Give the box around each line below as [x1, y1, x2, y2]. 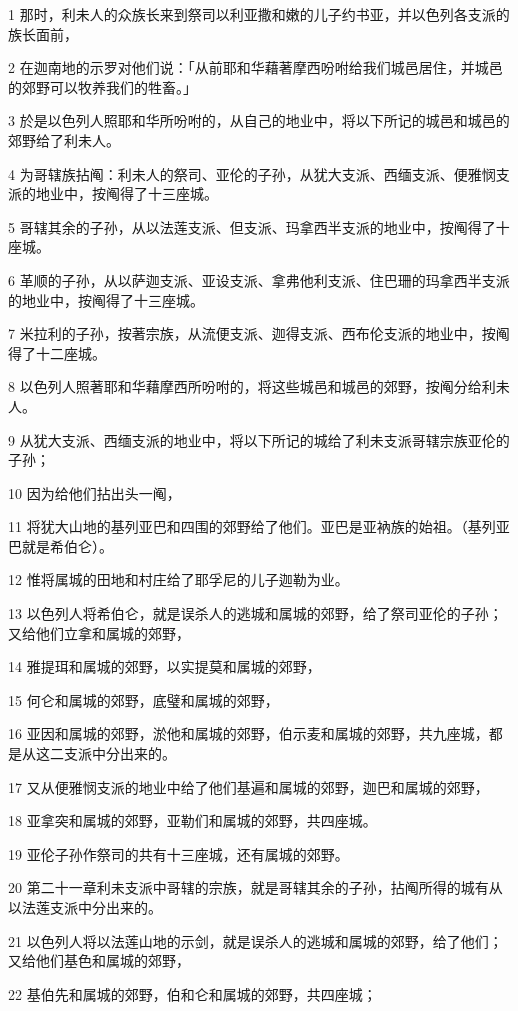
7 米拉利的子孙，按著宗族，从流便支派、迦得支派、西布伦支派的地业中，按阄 [8, 323, 510, 344]
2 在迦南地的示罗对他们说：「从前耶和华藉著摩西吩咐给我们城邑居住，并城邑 [8, 57, 503, 78]
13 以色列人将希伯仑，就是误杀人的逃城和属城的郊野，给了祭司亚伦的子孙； [8, 603, 503, 624]
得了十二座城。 [8, 342, 106, 363]
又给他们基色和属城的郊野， [8, 950, 190, 971]
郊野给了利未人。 [8, 129, 120, 150]
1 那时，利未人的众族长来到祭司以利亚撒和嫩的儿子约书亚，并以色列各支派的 [8, 4, 510, 24]
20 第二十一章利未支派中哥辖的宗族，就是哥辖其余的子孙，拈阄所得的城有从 [8, 877, 503, 898]
